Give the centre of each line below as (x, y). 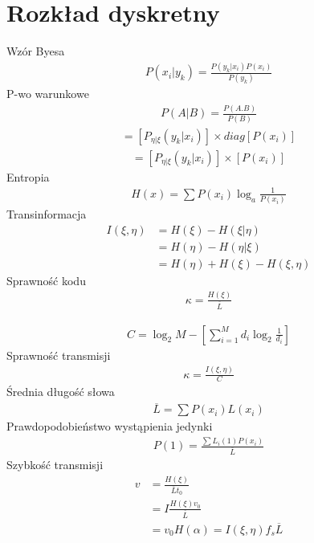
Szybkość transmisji (55, 465)
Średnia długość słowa (61, 392)
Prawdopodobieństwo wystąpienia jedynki (110, 426)
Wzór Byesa (36, 51)
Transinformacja (47, 214)
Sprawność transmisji (59, 355)
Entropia (28, 176)
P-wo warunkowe (48, 94)
